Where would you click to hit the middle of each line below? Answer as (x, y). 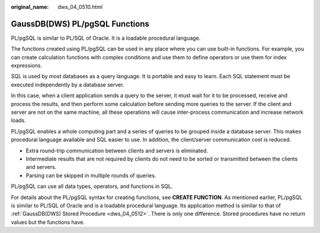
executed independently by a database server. (68, 84)
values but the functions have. (48, 222)
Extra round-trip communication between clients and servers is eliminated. (117, 151)
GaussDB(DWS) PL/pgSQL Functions (80, 24)
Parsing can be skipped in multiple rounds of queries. (91, 175)
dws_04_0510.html (80, 7)
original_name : (30, 7)
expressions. (27, 66)
